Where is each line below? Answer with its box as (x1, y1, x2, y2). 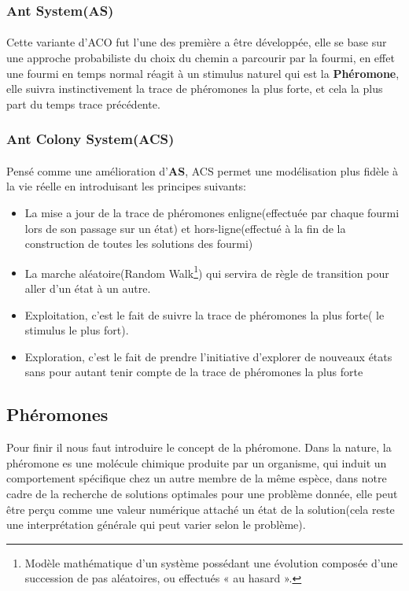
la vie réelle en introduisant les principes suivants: (6, 178, 247, 194)
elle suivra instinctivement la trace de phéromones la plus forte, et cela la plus (6, 80, 383, 97)
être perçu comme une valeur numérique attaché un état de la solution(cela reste (6, 501, 395, 517)
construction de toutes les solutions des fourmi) (24, 235, 253, 252)
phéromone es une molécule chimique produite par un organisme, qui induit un (6, 454, 387, 471)
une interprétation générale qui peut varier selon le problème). (6, 516, 306, 533)
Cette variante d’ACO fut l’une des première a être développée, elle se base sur (6, 34, 387, 50)
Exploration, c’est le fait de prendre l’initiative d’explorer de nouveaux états (24, 348, 392, 364)
